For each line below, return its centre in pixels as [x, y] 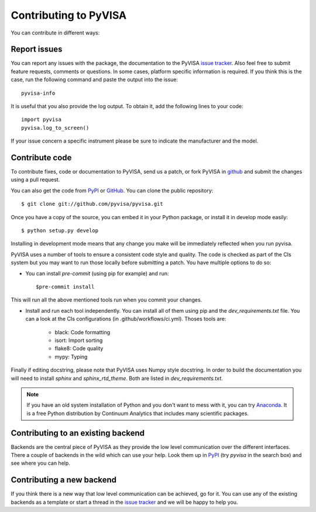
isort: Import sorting [79, 340]
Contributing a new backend [64, 480]
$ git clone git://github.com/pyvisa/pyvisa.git [92, 204]
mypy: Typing [71, 357]
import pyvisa [41, 120]
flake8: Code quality [79, 348]
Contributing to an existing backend [78, 433]
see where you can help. [40, 463]
